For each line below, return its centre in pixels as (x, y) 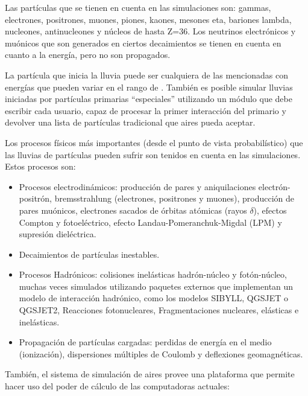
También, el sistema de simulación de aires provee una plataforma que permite (150, 374)
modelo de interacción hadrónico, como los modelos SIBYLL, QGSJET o (153, 298)
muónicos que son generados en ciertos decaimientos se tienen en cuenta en (143, 43)
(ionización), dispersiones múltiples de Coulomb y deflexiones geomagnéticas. (161, 353)
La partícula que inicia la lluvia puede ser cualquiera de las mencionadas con (146, 75)
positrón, (35, 198)
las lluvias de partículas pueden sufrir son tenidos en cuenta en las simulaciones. (153, 154)
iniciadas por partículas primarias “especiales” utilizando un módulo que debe (149, 99)
